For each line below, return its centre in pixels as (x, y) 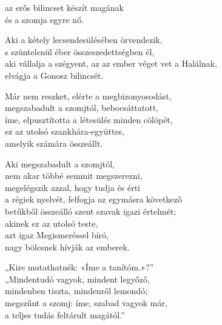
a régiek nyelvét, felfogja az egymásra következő (93, 199)
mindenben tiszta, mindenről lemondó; (76, 291)
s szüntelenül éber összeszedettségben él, (80, 51)
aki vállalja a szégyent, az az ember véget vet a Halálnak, (111, 63)
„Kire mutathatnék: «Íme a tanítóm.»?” (79, 267)
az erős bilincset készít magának (64, 7)
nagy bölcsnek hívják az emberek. (67, 246)
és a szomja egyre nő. (45, 19)
